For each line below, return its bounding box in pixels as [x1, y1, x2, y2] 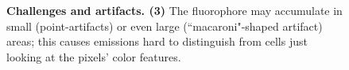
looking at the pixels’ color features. [6, 48, 181, 64]
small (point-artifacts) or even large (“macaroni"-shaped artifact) [6, 17, 323, 34]
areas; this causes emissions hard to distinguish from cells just [6, 33, 308, 50]
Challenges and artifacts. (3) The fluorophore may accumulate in [6, 2, 343, 18]
